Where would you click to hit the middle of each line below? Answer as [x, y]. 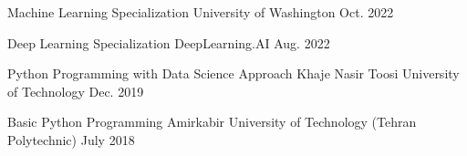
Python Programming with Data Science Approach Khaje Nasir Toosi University [233, 73]
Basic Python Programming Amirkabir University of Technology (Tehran [212, 122]
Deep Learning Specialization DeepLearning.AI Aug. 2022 [169, 42]
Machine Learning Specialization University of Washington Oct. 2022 [201, 12]
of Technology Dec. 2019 [76, 91]
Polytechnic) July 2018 [71, 139]
